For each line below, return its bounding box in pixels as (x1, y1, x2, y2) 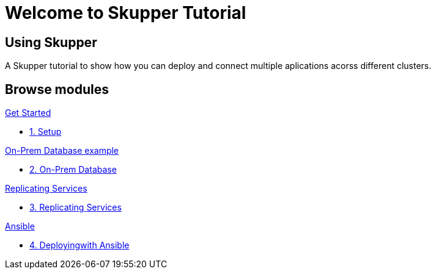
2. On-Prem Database (29, 164, 117, 175)
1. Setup (29, 126, 62, 137)
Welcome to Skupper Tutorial (5, 2, 246, 23)
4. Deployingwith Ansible (29, 240, 130, 251)
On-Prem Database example (5, 145, 119, 156)
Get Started (5, 107, 51, 118)
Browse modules (5, 81, 109, 97)
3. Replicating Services (29, 202, 122, 213)
